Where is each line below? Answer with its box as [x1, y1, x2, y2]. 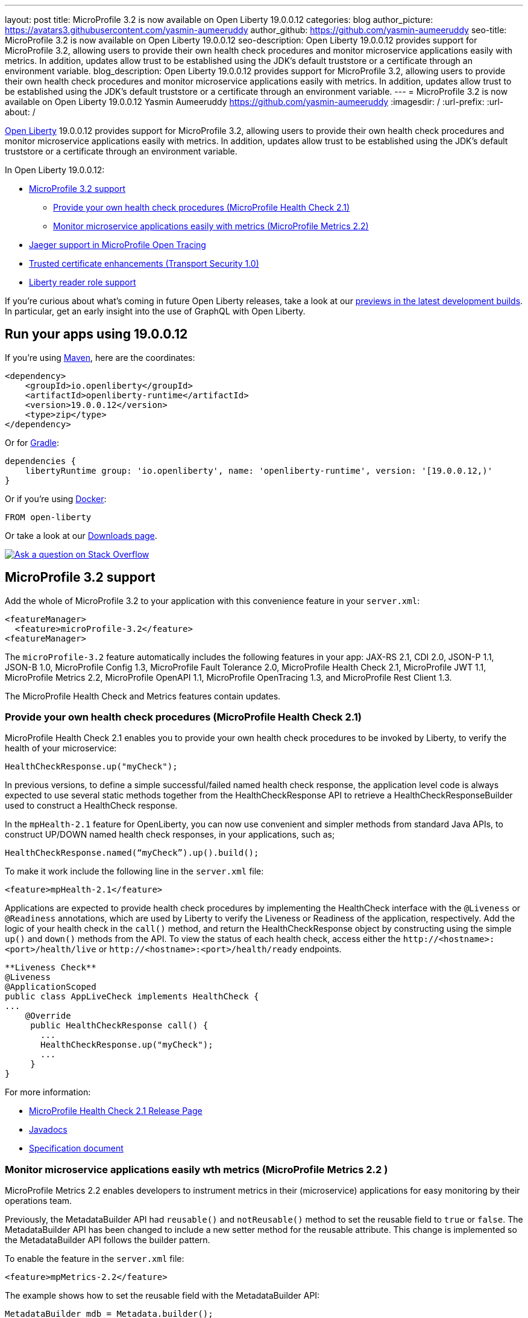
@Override [25, 1011, 71, 1021]
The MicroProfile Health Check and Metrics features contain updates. [5, 690, 281, 701]
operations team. [5, 1195, 72, 1206]
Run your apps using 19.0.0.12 [5, 326, 188, 342]
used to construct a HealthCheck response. [5, 800, 178, 811]
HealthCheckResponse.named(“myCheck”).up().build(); [5, 848, 259, 858]
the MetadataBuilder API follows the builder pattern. [5, 1235, 210, 1246]
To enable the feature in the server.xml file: [5, 1253, 184, 1264]
